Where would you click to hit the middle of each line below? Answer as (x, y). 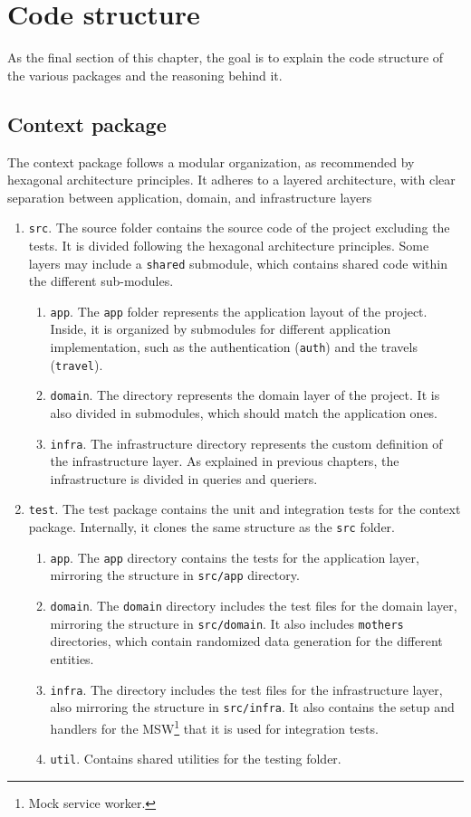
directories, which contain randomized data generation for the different (246, 641)
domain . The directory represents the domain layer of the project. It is (245, 395)
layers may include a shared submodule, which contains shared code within (238, 263)
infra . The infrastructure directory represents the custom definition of (246, 443)
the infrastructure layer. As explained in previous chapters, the (225, 461)
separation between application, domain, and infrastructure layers (190, 197)
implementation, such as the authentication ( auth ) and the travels (234, 347)
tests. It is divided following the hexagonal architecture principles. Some (229, 245)
